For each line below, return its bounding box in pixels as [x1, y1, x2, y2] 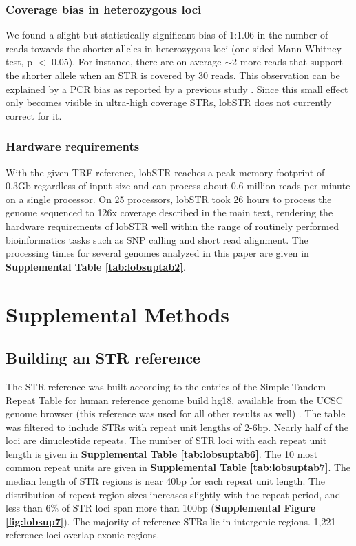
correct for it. [6, 108, 62, 123]
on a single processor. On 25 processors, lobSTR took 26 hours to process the [6, 191, 332, 206]
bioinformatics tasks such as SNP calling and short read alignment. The [6, 232, 308, 246]
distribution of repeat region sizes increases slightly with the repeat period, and [6, 487, 341, 501]
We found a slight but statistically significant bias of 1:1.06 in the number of [6, 28, 328, 42]
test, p [6, 54, 32, 69]
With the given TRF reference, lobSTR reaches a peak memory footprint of [6, 165, 325, 179]
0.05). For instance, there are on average [51, 54, 222, 69]
